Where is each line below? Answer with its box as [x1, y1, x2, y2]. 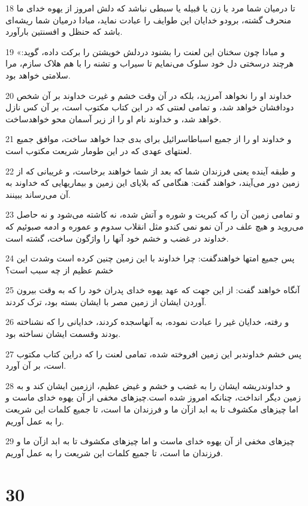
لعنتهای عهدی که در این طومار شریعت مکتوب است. [5, 144, 192, 156]
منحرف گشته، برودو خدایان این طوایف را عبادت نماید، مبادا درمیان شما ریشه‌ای [5, 13, 292, 26]
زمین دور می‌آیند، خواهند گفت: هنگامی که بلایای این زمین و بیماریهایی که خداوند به [5, 176, 300, 189]
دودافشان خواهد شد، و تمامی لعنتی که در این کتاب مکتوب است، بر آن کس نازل [5, 101, 294, 113]
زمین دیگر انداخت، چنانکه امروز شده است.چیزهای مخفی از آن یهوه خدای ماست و [5, 391, 301, 403]
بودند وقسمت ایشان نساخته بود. [5, 327, 121, 340]
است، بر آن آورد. [5, 359, 67, 372]
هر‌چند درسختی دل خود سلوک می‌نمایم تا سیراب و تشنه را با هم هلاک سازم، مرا [5, 57, 294, 70]
